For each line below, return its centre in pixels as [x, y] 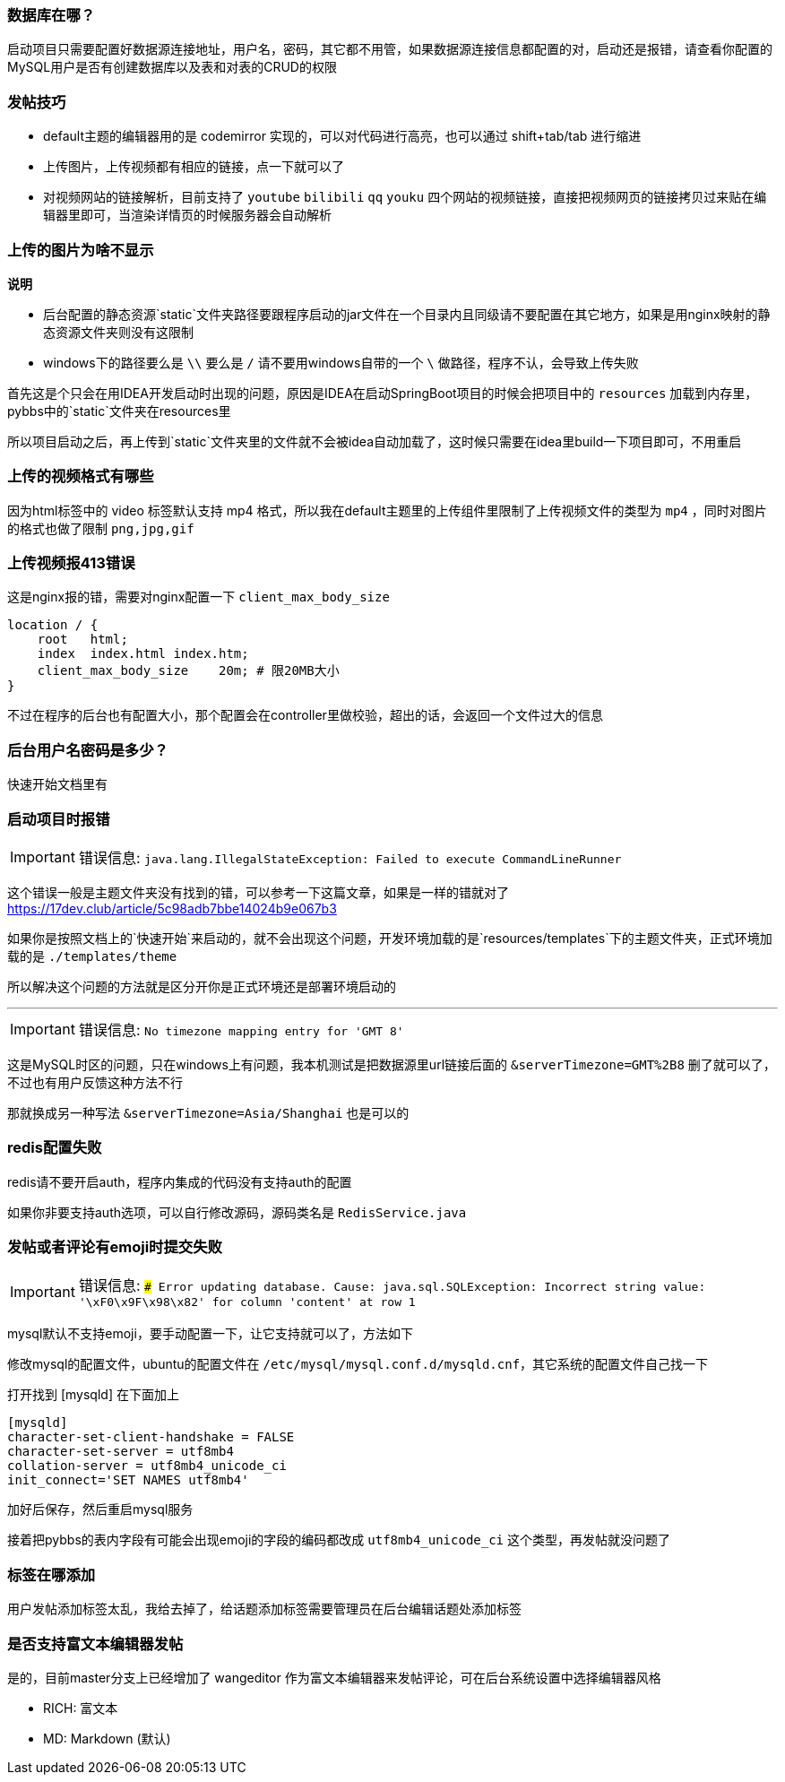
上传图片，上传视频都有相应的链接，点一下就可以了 [194, 167]
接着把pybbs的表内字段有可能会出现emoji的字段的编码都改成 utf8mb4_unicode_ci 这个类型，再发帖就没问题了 [339, 1540]
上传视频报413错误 [71, 563]
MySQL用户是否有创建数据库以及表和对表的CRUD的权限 [172, 67]
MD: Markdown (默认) [107, 1738]
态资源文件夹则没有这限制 [118, 332]
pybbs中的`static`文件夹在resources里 [119, 411]
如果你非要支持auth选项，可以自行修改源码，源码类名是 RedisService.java [237, 1212]
